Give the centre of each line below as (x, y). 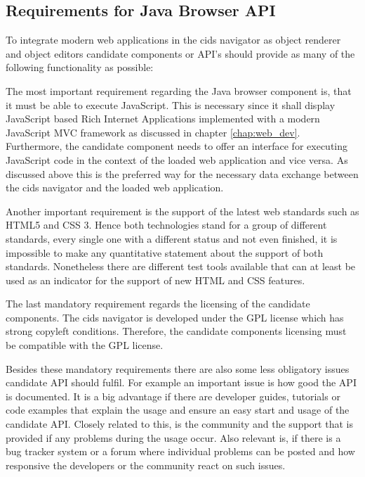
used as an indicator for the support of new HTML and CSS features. (155, 280)
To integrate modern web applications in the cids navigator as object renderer (173, 40)
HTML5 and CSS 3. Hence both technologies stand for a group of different (166, 225)
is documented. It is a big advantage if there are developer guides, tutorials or (173, 396)
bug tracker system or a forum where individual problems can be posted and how (180, 451)
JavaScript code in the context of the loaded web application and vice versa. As (177, 159)
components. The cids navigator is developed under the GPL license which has (175, 317)
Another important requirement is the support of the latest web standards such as (182, 211)
